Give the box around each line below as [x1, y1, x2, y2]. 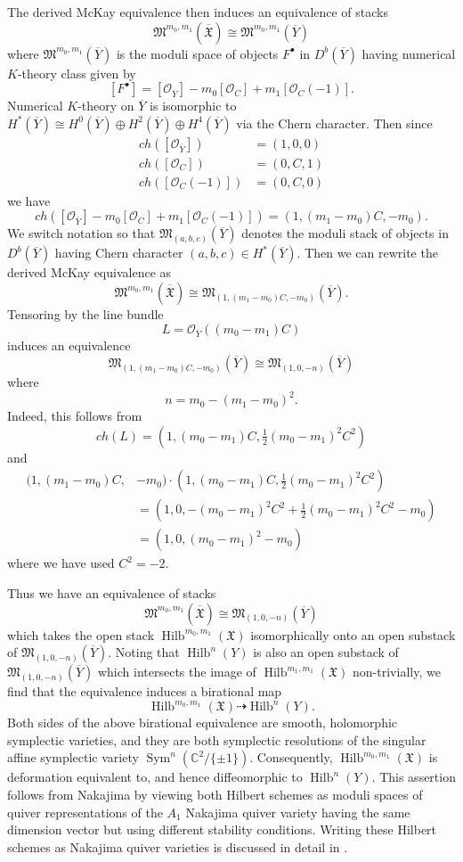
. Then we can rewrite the [296, 243, 438, 262]
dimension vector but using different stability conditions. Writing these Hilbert [7, 820, 437, 839]
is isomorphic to [150, 96, 237, 115]
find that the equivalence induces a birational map [7, 682, 282, 701]
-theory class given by [17, 63, 136, 82]
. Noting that [108, 643, 180, 661]
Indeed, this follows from [7, 406, 142, 425]
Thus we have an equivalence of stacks [7, 583, 216, 602]
